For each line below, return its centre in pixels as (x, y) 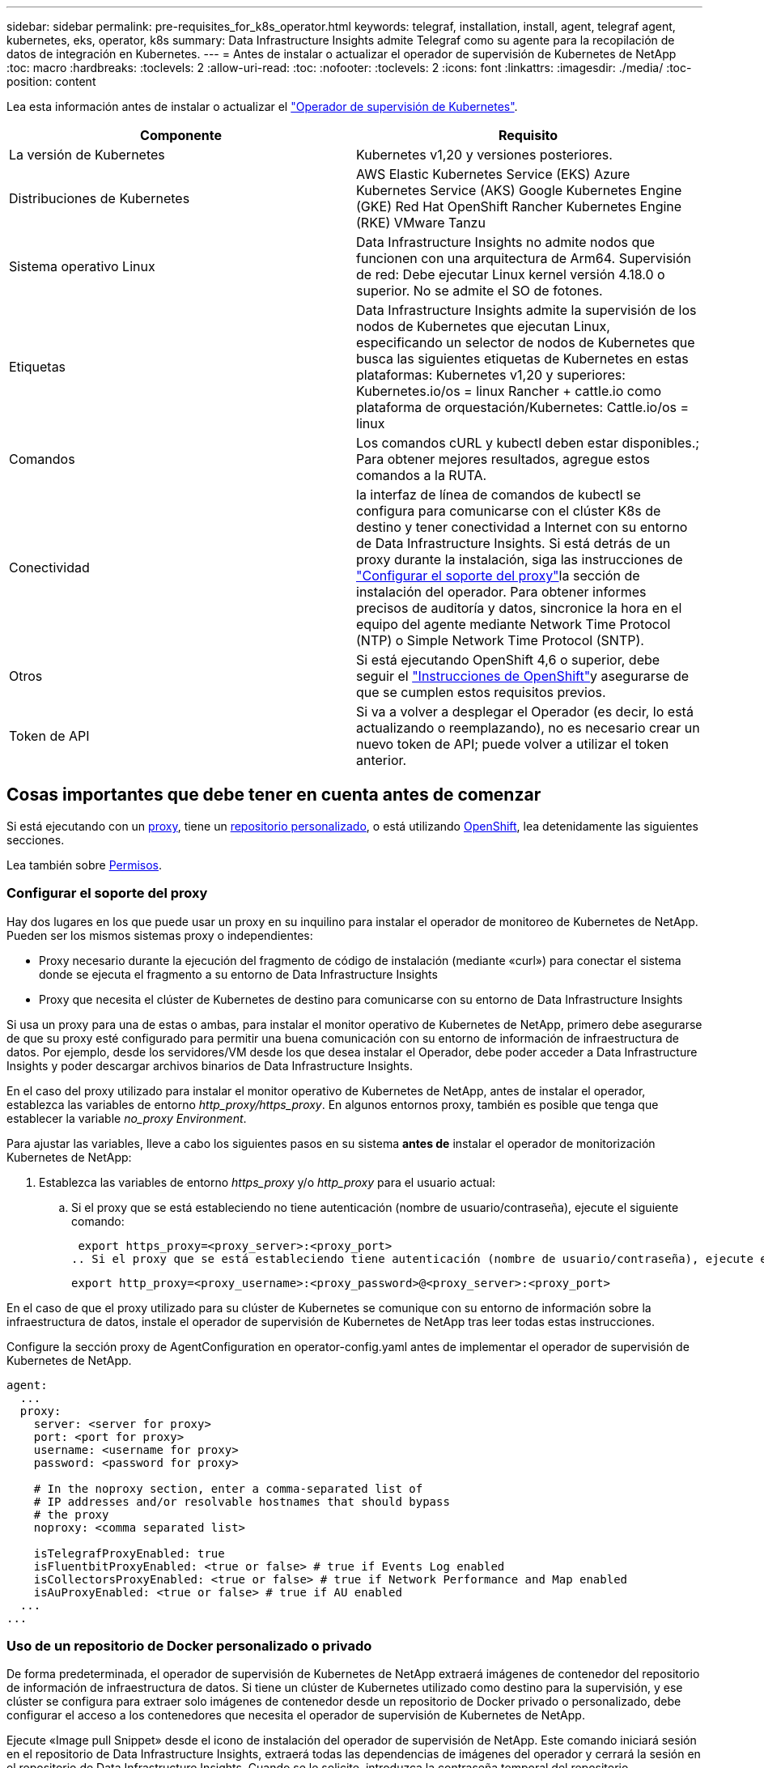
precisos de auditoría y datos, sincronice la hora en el (519, 608)
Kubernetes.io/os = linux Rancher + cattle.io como (509, 391)
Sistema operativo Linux (82, 266)
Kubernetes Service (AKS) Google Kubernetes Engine (519, 190)
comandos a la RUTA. (422, 475)
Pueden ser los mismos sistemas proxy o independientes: (160, 935)
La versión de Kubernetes (87, 155)
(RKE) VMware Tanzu (421, 223)
